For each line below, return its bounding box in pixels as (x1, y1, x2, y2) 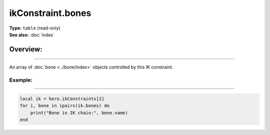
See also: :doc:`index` (9, 31, 54, 37)
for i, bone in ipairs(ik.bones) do (19, 103, 110, 108)
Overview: (9, 45, 42, 53)
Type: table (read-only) (9, 25, 61, 31)
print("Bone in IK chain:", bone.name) (30, 110, 128, 115)
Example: (9, 76, 32, 83)
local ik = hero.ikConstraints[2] (19, 95, 104, 101)
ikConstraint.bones (9, 7, 91, 18)
